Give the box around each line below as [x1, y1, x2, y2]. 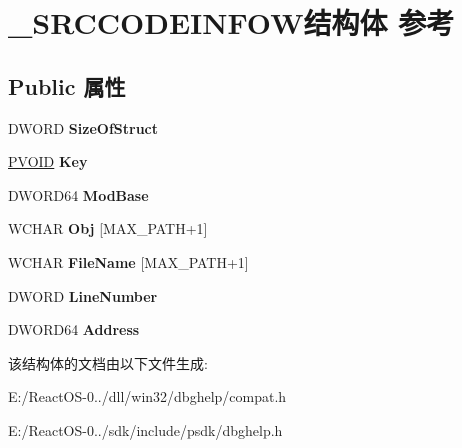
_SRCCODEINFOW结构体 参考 [8, 2, 455, 43]
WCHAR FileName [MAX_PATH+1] [8, 251, 249, 272]
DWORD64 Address [8, 319, 140, 340]
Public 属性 [8, 70, 126, 101]
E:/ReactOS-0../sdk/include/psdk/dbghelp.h [8, 419, 283, 440]
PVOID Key [8, 151, 88, 172]
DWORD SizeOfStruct [8, 117, 159, 138]
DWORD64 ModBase [8, 184, 149, 205]
